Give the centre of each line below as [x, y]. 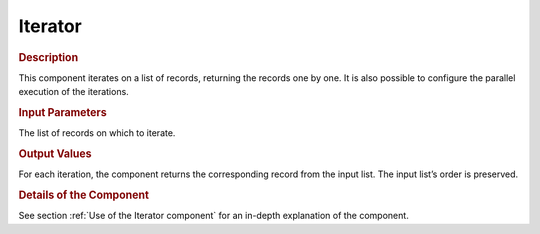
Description [48, 57]
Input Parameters [62, 112]
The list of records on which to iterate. [97, 133]
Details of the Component [84, 195]
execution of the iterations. [73, 92]
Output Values [55, 154]
